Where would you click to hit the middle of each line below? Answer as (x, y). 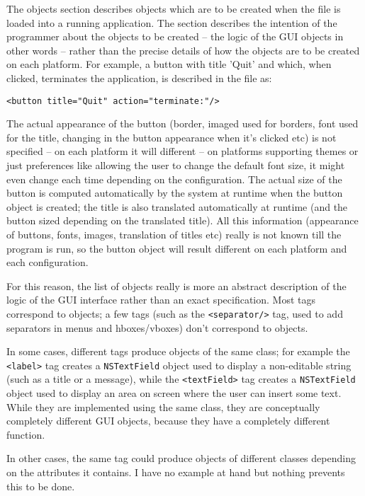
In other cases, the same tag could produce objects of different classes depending (181, 458)
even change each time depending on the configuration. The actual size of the (174, 179)
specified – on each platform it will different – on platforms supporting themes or (182, 151)
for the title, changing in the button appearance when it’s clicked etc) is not (172, 137)
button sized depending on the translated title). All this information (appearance (182, 220)
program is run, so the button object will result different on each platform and (177, 248)
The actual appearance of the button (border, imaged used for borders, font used (182, 123)
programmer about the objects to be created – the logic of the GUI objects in (175, 36)
